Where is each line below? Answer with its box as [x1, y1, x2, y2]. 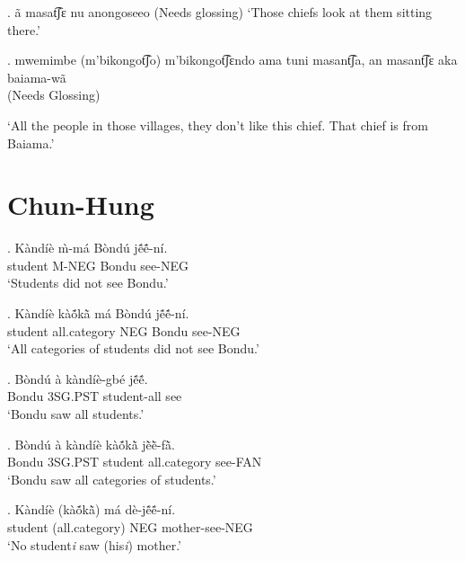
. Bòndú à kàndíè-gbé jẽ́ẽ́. [7, 369, 148, 387]
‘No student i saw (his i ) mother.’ [7, 535, 182, 554]
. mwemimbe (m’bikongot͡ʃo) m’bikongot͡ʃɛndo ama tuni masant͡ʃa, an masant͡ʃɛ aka [7, 50, 458, 69]
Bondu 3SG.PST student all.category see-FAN [7, 452, 262, 471]
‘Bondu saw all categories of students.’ [7, 469, 216, 488]
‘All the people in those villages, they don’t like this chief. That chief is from [7, 115, 428, 134]
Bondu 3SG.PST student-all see [7, 387, 182, 405]
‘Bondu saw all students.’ [7, 405, 145, 423]
